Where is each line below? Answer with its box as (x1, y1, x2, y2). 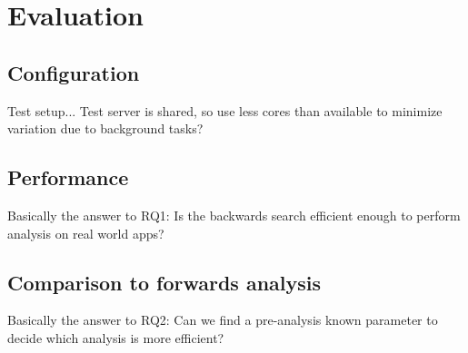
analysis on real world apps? (7, 223, 164, 242)
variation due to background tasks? (7, 119, 204, 138)
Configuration (7, 58, 140, 86)
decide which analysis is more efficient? (7, 328, 224, 347)
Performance (7, 163, 129, 191)
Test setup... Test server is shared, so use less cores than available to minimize (7, 101, 443, 120)
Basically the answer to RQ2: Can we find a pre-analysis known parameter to (7, 310, 438, 329)
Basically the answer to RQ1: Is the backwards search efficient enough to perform (7, 205, 461, 224)
